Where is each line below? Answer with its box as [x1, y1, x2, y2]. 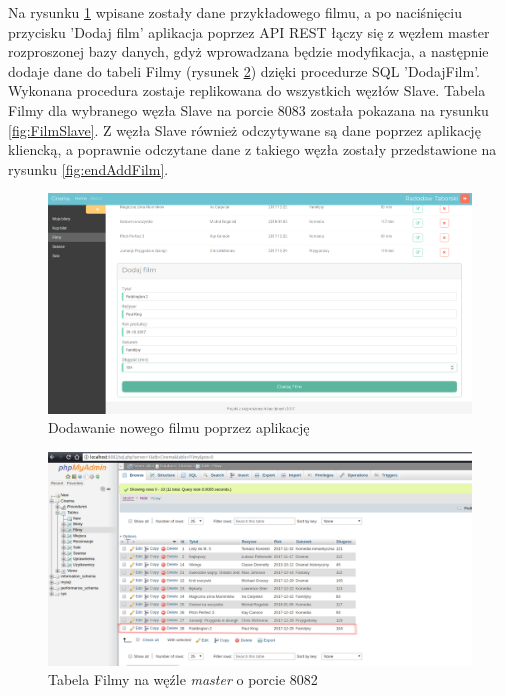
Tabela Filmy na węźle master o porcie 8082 [48, 669, 318, 690]
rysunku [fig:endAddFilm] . [8, 158, 169, 179]
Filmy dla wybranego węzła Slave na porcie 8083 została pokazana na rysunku [8, 99, 489, 120]
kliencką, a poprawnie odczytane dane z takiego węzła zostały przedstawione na [8, 139, 497, 160]
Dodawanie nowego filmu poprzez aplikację [48, 417, 310, 438]
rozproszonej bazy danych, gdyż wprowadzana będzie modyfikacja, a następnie [8, 41, 489, 62]
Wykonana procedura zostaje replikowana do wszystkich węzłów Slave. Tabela [8, 80, 486, 101]
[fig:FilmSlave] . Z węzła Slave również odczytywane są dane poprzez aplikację [8, 119, 481, 140]
